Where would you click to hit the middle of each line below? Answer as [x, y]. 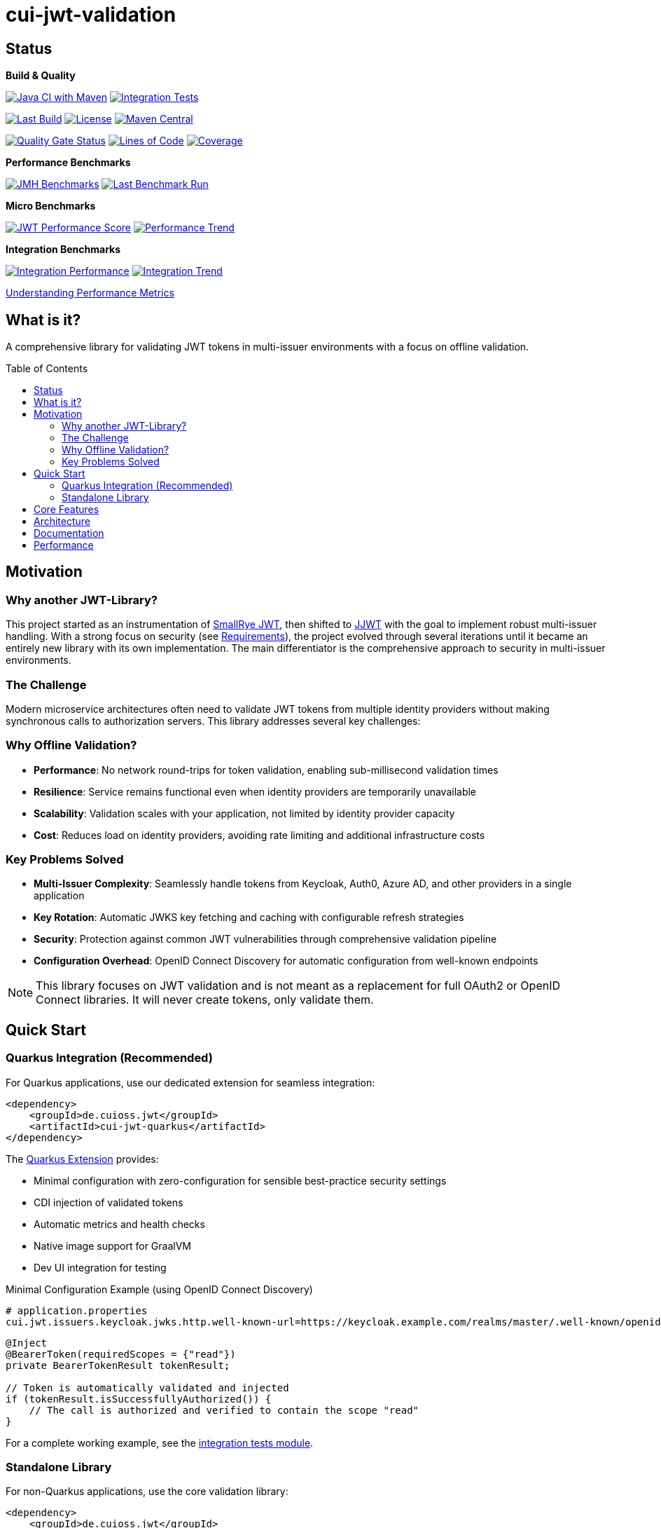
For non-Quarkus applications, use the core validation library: [147, 1492]
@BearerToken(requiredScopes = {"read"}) [121, 1354]
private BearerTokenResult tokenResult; [118, 1365]
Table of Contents [47, 369]
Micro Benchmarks [51, 206]
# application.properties [77, 1310]
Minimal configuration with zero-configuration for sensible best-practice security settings [240, 1180]
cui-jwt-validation [91, 15]
